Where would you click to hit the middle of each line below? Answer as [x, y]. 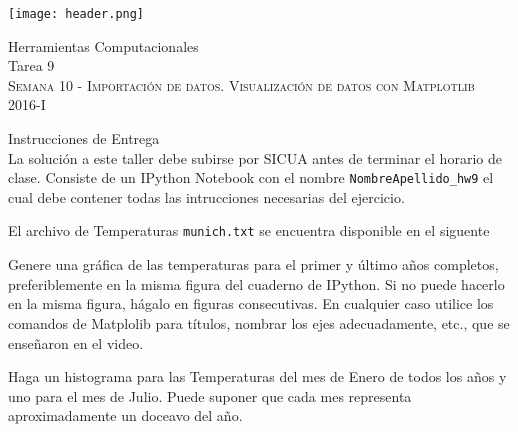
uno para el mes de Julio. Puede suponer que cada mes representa [210, 395]
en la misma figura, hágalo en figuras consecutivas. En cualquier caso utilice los [251, 303]
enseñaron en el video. [76, 342]
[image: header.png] [76, 14]
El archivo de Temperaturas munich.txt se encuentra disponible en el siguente [249, 230]
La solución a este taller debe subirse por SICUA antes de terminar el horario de [255, 157]
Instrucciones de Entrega [84, 138]
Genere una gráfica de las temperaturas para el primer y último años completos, [253, 264]
